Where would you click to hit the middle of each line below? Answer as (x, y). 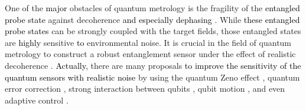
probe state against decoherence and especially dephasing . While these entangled (152, 19)
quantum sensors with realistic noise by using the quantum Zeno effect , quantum (152, 77)
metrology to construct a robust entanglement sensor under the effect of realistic (150, 54)
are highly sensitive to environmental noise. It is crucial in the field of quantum (148, 42)
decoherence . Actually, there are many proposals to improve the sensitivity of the (153, 65)
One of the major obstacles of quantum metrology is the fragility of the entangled (152, 8)
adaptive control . (37, 100)
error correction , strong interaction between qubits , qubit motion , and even (145, 89)
